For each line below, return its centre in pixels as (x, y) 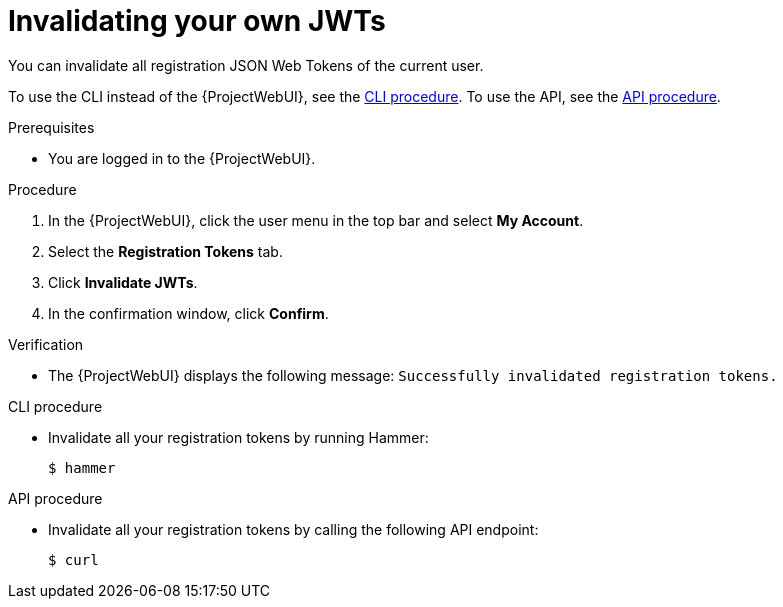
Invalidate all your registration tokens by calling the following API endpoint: (293, 529)
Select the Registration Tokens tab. (165, 251)
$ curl (73, 559)
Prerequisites (51, 127)
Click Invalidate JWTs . (123, 282)
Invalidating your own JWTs (197, 21)
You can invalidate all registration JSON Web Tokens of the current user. (246, 65)
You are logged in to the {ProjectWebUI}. (182, 158)
